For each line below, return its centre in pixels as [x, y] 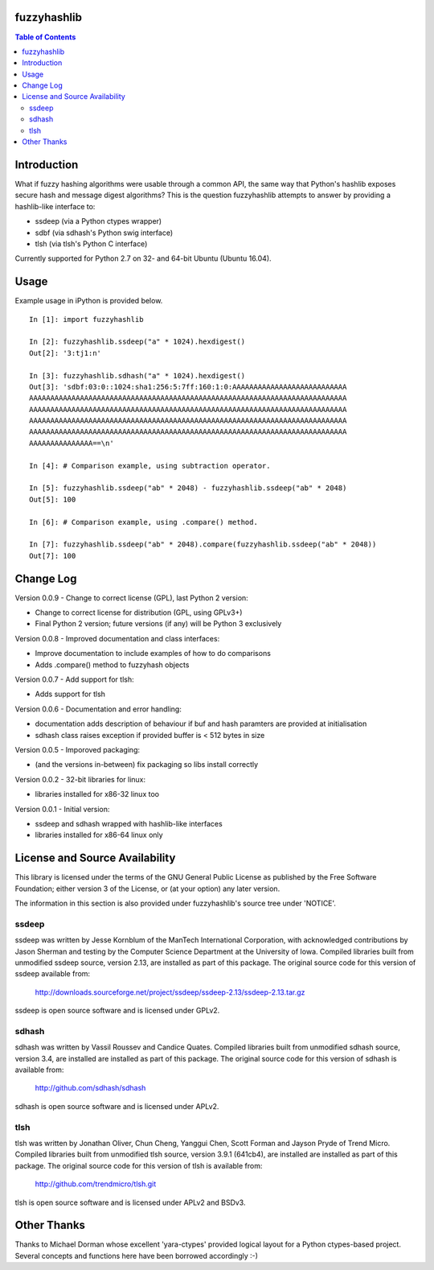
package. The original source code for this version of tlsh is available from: [139, 1165]
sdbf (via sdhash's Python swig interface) [104, 233]
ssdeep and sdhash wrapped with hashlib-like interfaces [129, 823]
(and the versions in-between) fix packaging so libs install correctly [147, 765]
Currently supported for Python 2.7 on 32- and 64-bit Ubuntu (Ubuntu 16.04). [143, 258]
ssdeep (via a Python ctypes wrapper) [98, 221]
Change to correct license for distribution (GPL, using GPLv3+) [139, 612]
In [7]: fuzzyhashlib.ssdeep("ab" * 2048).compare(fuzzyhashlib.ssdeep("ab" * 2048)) [203, 544]
